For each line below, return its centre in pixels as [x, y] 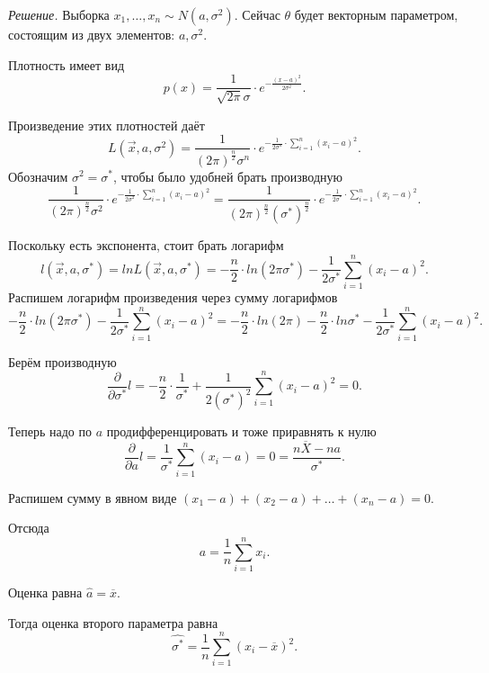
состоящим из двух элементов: [92, 34]
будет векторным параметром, [376, 14]
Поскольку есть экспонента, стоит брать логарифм [146, 245]
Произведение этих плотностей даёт [107, 125]
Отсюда [29, 528]
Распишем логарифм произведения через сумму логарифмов [173, 297]
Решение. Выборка [59, 14]
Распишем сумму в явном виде [93, 497]
